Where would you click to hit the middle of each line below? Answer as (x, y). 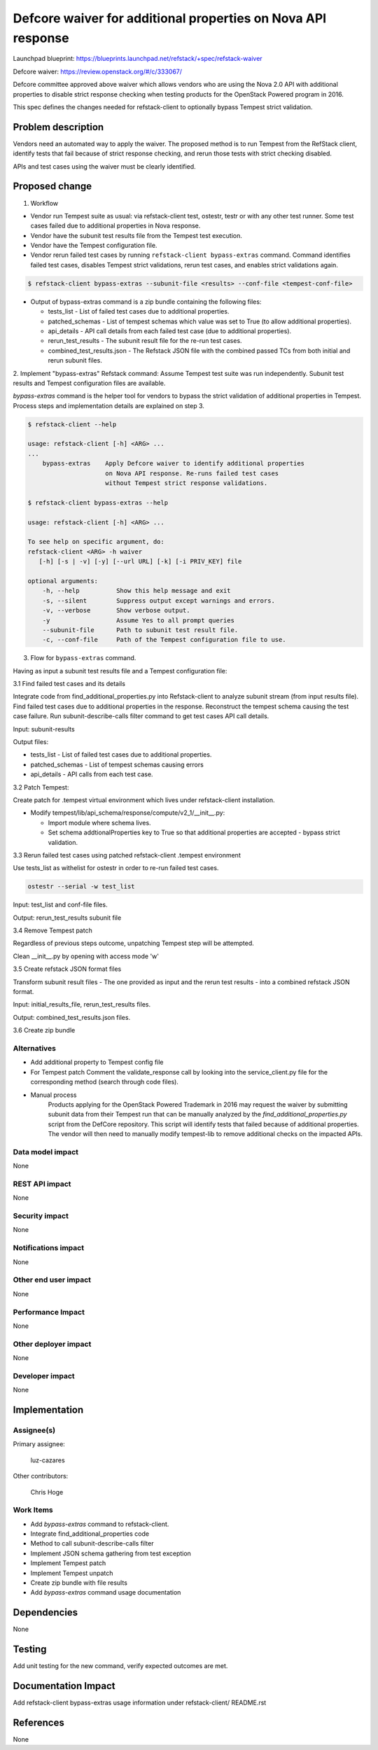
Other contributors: (41, 1476)
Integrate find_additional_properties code (90, 1534)
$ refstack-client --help (72, 424)
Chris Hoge (47, 1492)
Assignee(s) (34, 1430)
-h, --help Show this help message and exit (136, 591)
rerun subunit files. (75, 360)
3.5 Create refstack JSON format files (67, 969)
